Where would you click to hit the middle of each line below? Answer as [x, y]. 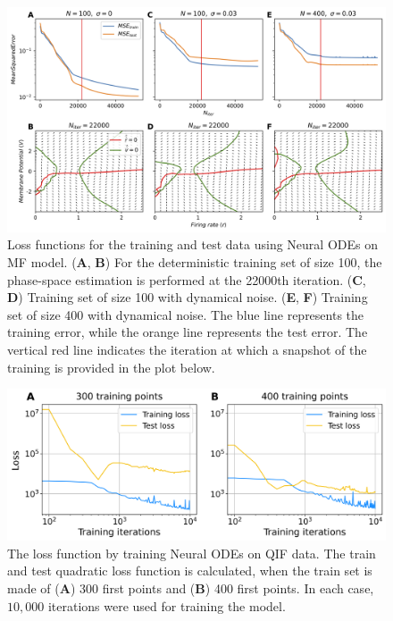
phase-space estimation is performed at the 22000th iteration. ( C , [187, 279]
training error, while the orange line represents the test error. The [188, 332]
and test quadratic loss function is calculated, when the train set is [190, 571]
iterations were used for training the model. [167, 605]
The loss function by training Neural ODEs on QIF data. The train [192, 553]
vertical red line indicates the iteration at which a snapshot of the [187, 349]
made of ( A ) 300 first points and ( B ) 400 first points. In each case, [191, 588]
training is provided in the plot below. [111, 367]
